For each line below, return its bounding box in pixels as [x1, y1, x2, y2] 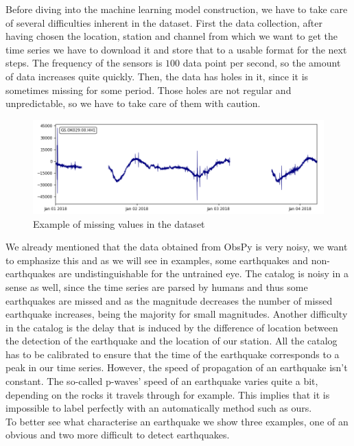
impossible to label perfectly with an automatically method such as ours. [5, 401, 312, 415]
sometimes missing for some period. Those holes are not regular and [5, 82, 292, 97]
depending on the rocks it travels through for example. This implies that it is [5, 387, 330, 401]
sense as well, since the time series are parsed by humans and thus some [5, 279, 308, 294]
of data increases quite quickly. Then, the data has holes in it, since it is [5, 69, 309, 83]
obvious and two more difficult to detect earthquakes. [5, 427, 230, 442]
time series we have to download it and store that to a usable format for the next [5, 42, 347, 56]
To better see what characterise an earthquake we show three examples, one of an [5, 414, 349, 428]
